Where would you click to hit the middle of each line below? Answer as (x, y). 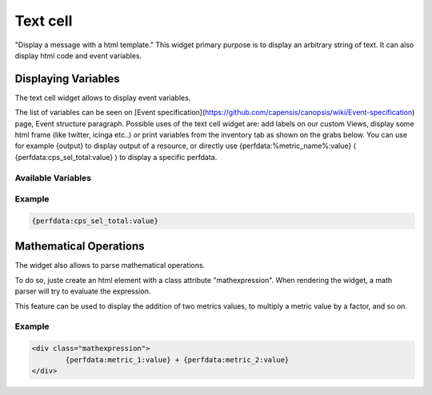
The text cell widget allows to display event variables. (103, 98)
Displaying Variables (67, 79)
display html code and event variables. (78, 55)
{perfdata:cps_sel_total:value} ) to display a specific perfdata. (116, 157)
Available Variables (53, 178)
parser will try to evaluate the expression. (83, 291)
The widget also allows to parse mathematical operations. (110, 265)
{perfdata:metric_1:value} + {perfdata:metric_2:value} (177, 359)
